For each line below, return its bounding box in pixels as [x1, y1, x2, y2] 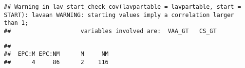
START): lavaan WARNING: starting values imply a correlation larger [4, 11, 234, 18]
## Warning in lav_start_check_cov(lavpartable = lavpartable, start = [4, 3, 241, 10]
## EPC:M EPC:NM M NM [4, 51, 109, 58]
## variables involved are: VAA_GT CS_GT [4, 27, 217, 34]
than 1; [4, 19, 29, 27]
